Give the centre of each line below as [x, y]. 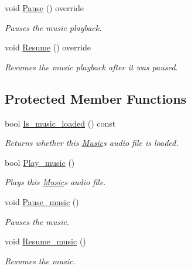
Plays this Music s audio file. [55, 182]
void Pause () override [44, 8]
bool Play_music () [40, 162]
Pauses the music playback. [53, 27]
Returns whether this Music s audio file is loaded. [92, 143]
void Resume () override [48, 47]
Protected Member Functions [96, 98]
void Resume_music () [45, 241]
